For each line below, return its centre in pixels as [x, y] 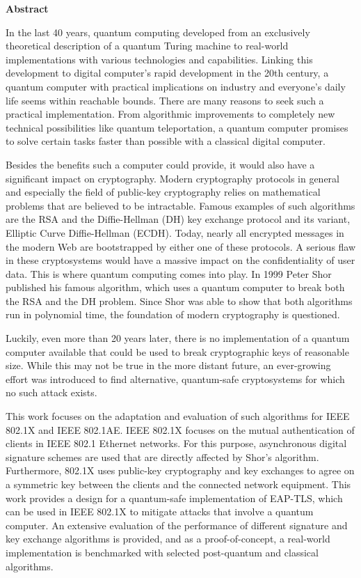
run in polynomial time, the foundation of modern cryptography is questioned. [173, 314]
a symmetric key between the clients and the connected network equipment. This [178, 484]
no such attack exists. [51, 392]
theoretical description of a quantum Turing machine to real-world [147, 46]
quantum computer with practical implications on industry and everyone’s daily [176, 86]
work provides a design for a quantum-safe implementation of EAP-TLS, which [174, 498]
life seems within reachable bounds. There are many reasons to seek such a [165, 100]
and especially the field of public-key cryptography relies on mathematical [163, 192]
